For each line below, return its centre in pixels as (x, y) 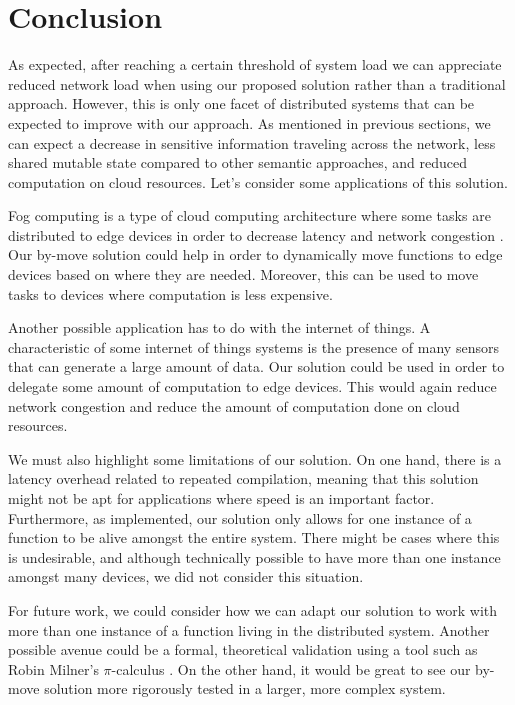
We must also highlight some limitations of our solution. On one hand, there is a (255, 458)
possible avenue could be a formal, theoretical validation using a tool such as (243, 649)
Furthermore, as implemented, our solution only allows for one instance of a (240, 517)
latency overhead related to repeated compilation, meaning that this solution (243, 478)
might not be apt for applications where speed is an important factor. (221, 498)
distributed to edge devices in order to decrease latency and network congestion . (256, 234)
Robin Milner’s (53, 668)
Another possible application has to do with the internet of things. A (219, 327)
